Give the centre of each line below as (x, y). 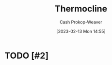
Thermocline (81, 9)
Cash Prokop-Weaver (81, 22)
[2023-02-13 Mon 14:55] (81, 31)
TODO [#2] (27, 55)
